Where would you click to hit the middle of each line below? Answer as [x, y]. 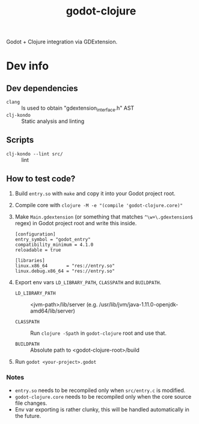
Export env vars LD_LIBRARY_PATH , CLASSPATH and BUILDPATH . [88, 282]
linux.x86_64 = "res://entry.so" [65, 266]
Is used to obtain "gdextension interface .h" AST [78, 108]
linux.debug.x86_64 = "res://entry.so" [65, 271]
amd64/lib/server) [52, 311]
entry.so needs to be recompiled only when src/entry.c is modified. [100, 390]
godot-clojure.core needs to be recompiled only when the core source [103, 396]
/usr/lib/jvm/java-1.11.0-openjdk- [139, 304]
